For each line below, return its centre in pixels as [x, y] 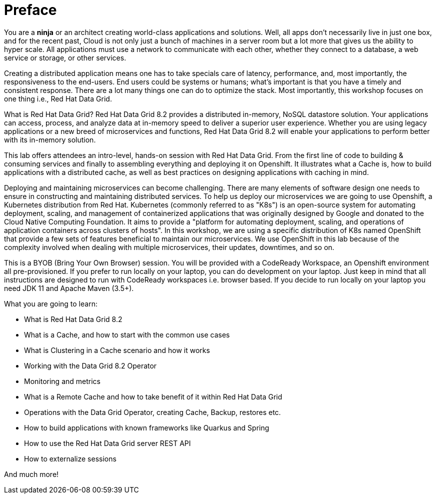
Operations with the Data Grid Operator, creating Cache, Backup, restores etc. [152, 412]
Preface [30, 10]
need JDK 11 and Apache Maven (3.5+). [69, 288]
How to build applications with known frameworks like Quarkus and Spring [147, 427]
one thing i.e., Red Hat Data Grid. [58, 98]
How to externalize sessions [70, 458]
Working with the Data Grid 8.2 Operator [90, 365]
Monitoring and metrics [62, 381]
